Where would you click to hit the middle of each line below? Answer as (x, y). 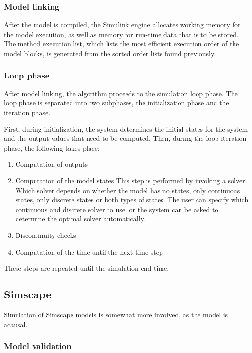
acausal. (16, 324)
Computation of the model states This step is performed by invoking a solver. (131, 180)
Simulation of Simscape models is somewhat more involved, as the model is (116, 314)
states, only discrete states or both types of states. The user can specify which (132, 200)
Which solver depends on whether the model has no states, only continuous (128, 190)
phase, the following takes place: (52, 147)
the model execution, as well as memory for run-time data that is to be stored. (121, 34)
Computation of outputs (52, 164)
